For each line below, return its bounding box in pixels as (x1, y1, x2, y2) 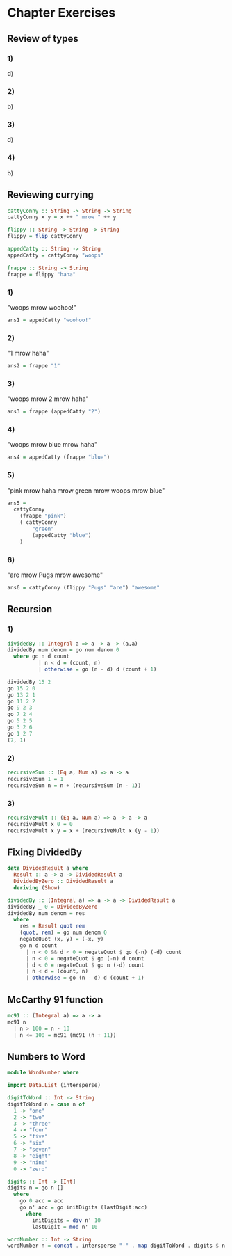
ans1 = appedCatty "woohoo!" (7, 317, 92, 324)
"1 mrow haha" (7, 349, 49, 358)
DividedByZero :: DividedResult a (13, 878, 113, 885)
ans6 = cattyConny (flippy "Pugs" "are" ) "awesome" (7, 584, 160, 591)
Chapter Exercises (7, 5, 116, 21)
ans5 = (7, 500, 26, 507)
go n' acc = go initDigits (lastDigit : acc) (19, 1204, 148, 1211)
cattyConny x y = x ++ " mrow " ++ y (7, 214, 117, 221)
